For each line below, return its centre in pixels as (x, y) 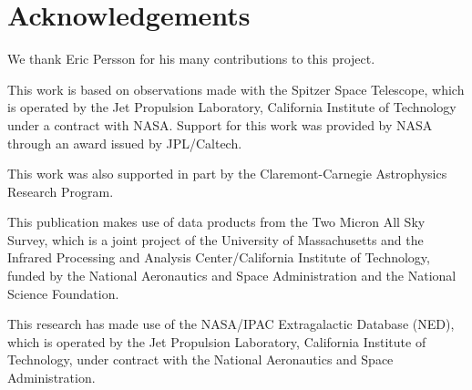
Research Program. (61, 191)
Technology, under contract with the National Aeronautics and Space (200, 359)
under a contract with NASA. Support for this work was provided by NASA (220, 124)
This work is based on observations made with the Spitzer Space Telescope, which (236, 89)
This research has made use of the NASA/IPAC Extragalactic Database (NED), (231, 324)
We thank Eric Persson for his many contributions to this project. (191, 59)
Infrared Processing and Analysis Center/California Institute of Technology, (219, 257)
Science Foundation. (63, 293)
